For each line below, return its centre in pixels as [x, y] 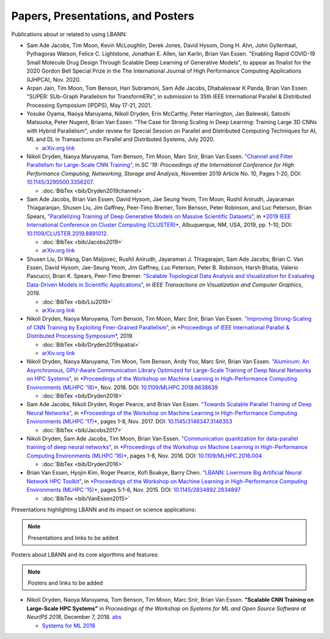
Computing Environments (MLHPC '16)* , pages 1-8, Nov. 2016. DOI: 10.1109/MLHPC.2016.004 [144, 456]
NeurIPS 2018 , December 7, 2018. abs [74, 617]
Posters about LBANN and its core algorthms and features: [85, 555]
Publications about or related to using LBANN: [69, 34]
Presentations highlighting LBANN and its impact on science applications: [104, 509]
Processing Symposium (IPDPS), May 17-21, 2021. [89, 105]
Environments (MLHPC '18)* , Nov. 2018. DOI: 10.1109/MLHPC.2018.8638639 [122, 387]
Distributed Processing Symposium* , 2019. [80, 336]
